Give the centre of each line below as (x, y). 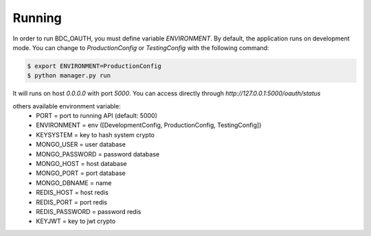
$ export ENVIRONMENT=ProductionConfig (94, 66)
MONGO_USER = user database (81, 145)
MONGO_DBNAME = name (74, 182)
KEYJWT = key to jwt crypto (76, 221)
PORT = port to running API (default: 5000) (97, 116)
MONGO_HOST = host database (81, 164)
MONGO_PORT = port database (81, 173)
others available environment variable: (67, 106)
